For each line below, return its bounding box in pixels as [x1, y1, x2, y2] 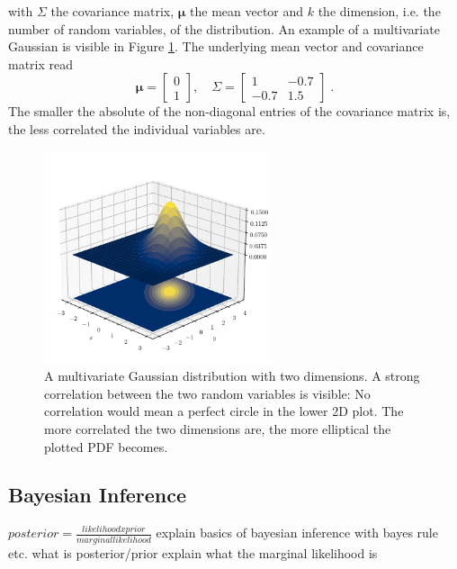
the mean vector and [190, 2, 304, 20]
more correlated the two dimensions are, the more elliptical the [44, 419, 391, 438]
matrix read [8, 54, 74, 73]
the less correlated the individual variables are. [8, 119, 265, 138]
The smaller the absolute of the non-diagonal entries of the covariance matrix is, [8, 102, 451, 121]
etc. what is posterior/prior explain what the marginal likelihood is [8, 543, 378, 562]
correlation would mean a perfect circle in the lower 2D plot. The [44, 402, 404, 420]
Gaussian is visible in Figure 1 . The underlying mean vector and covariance [8, 37, 424, 56]
